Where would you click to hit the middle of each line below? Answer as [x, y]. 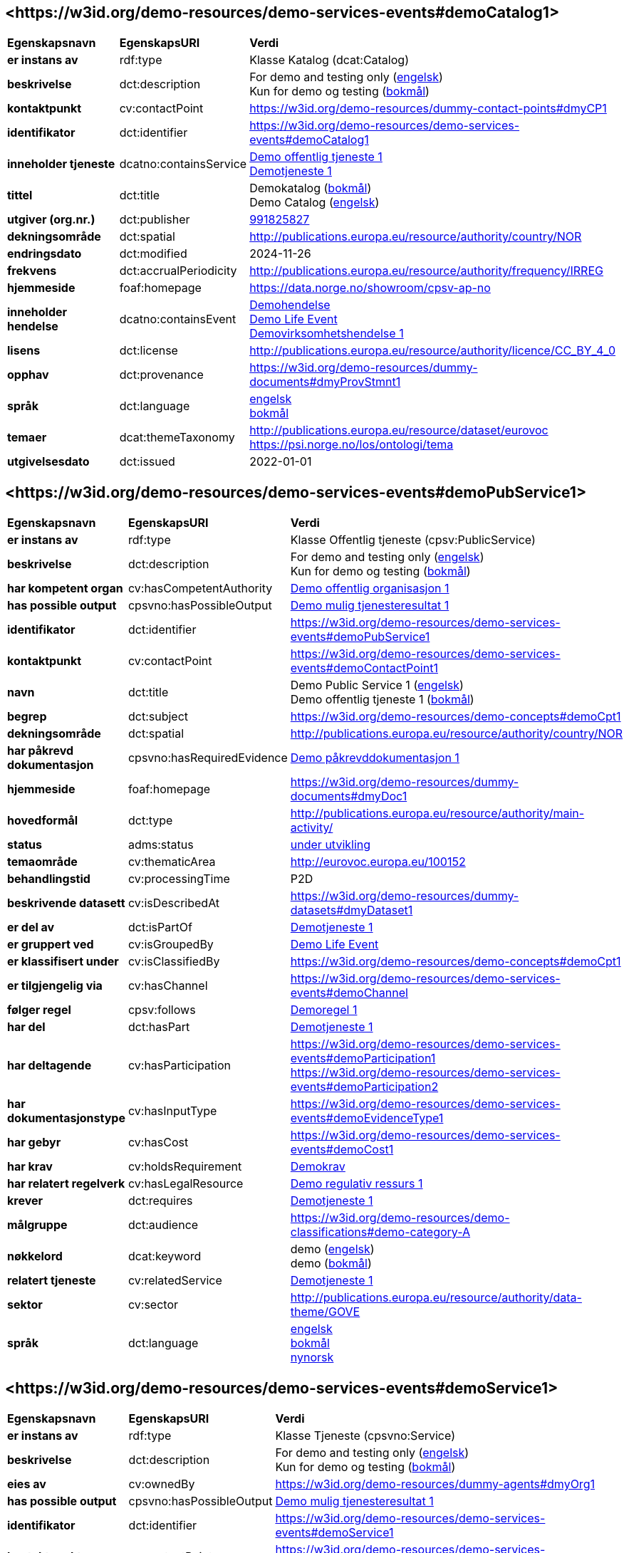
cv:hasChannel [168, 986]
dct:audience [163, 1225]
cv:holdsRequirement [185, 1167]
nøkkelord [35, 1256]
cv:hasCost [158, 1142]
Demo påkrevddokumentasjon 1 [375, 758]
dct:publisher [155, 220]
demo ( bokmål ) [331, 1264]
